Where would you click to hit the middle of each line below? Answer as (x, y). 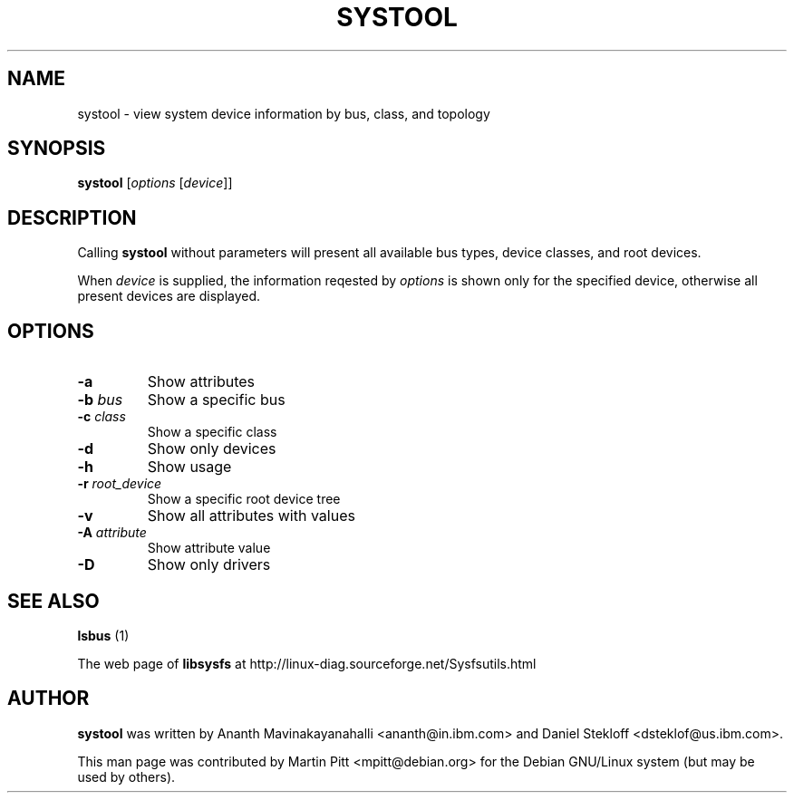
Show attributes (201, 382)
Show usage (189, 467)
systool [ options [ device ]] (155, 183)
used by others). (126, 776)
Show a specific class (212, 432)
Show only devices (212, 449)
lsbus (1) (103, 635)
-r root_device (120, 484)
